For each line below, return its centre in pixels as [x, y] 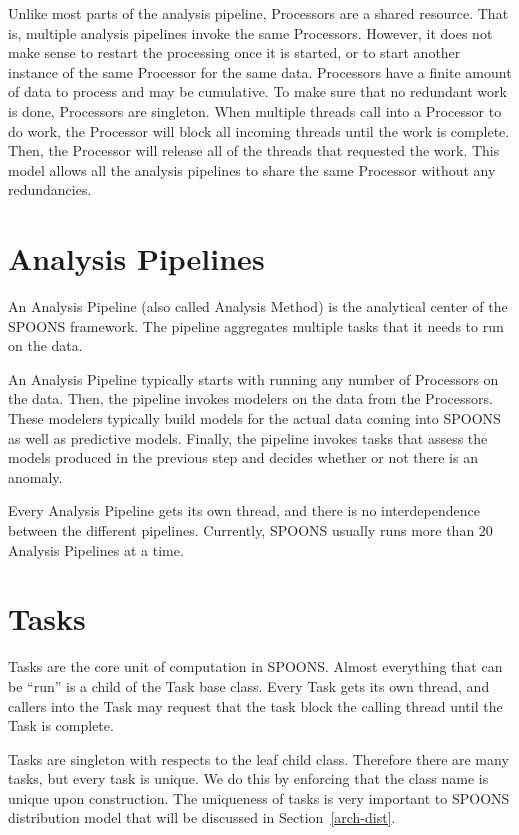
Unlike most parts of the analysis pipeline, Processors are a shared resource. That [258, 13]
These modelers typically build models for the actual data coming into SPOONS [254, 418]
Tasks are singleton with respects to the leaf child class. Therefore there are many [258, 758]
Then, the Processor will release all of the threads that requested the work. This [254, 150]
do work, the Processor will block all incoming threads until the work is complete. [259, 130]
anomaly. [35, 476]
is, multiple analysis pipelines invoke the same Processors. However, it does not [250, 32]
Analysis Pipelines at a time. [96, 549]
